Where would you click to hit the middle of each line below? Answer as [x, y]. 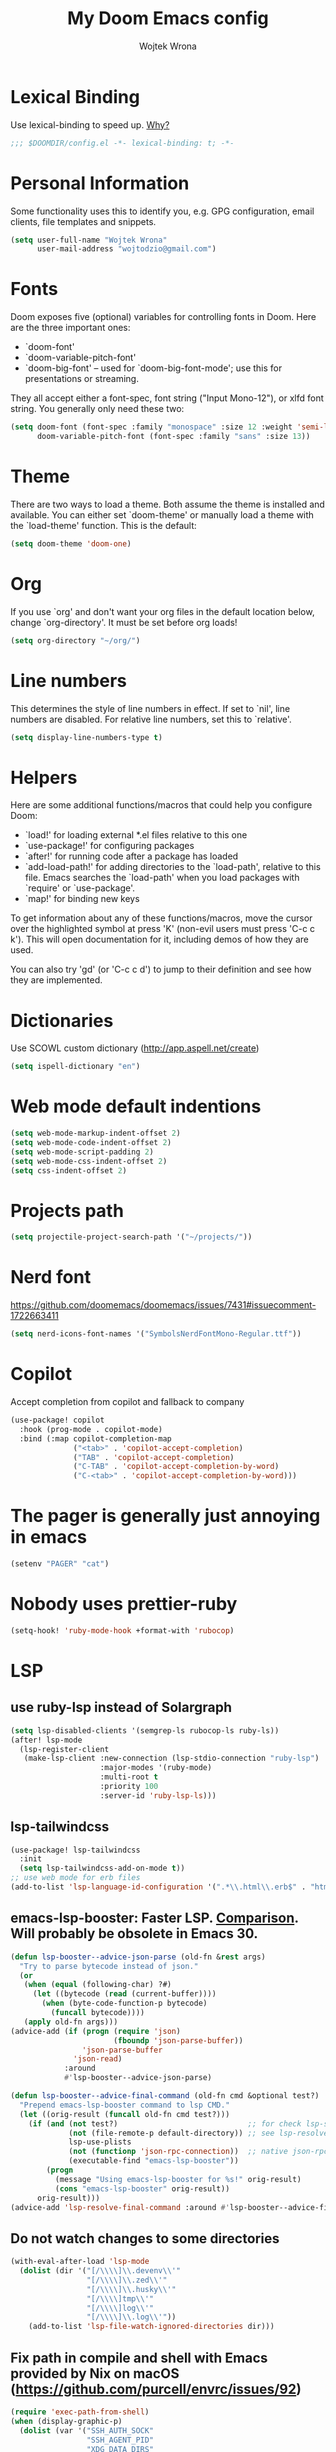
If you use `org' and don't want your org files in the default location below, [162, 611]
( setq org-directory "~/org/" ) [75, 640]
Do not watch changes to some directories [145, 2238]
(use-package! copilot [57, 1420]
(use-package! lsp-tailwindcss [75, 1850]
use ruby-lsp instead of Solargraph [121, 1707]
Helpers [44, 777]
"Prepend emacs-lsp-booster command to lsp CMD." [124, 2105]
